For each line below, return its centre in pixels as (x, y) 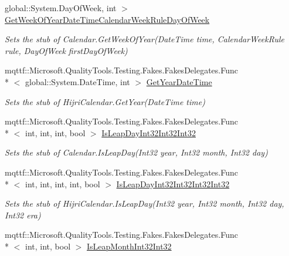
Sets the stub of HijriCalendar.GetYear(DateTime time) (105, 101)
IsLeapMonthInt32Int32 (129, 246)
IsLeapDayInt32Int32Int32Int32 (173, 183)
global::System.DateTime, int (77, 81)
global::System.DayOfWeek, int (61, 8)
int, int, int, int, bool (62, 183)
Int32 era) (23, 215)
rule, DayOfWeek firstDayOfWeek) (66, 50)
